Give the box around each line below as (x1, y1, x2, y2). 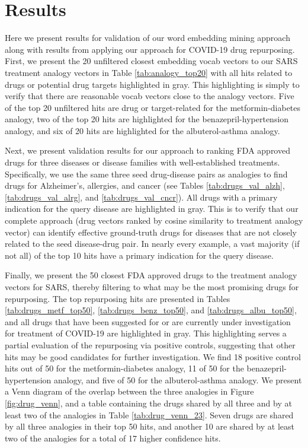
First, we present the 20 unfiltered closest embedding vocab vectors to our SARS (5, 55, 298, 67)
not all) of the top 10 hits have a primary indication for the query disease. (5, 249, 274, 261)
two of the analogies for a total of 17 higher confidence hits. (5, 431, 221, 444)
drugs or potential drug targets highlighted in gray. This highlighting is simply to (5, 78, 300, 90)
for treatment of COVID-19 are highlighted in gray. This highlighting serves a (5, 327, 287, 339)
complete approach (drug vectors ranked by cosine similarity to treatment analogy (5, 214, 303, 227)
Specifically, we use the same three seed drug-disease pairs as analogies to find (5, 167, 288, 180)
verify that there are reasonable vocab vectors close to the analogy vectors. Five (5, 90, 294, 102)
